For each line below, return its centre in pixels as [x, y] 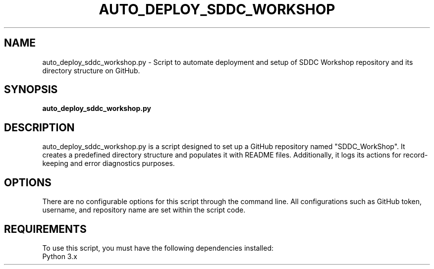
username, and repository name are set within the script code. [144, 210]
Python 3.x [60, 256]
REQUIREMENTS [45, 229]
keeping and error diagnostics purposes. [108, 163]
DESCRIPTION [39, 127]
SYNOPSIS [31, 90]
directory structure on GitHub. [91, 70]
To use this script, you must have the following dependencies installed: [158, 248]
